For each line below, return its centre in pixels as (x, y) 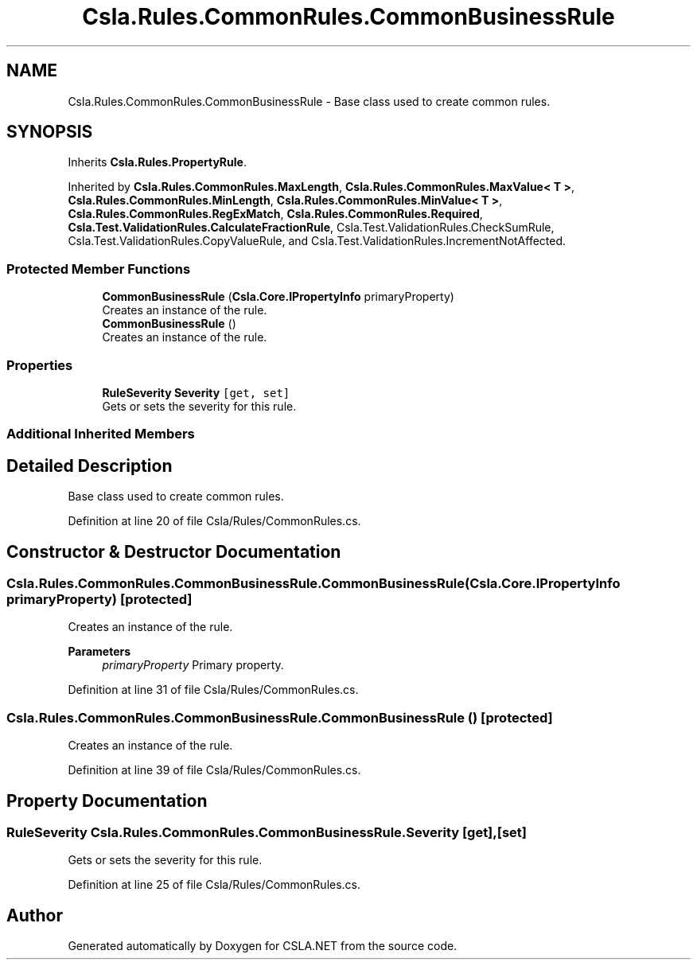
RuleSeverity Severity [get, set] (196, 392)
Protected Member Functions (99, 269)
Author (35, 915)
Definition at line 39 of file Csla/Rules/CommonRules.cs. (214, 770)
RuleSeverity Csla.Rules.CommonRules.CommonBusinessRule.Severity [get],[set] (267, 832)
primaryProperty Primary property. (193, 665)
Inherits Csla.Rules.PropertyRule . (157, 162)
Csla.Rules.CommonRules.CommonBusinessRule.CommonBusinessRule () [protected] (280, 717)
